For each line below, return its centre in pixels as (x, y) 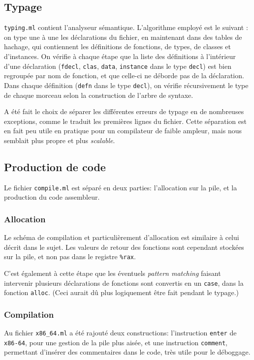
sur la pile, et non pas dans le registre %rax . (70, 256)
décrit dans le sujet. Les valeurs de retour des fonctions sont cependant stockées (124, 247)
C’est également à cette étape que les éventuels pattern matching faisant (112, 273)
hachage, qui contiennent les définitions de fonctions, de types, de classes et (117, 46)
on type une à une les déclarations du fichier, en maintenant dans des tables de (123, 37)
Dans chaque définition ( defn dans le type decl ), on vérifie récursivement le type (126, 85)
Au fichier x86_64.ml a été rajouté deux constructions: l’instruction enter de (120, 333)
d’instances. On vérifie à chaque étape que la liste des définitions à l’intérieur (120, 56)
